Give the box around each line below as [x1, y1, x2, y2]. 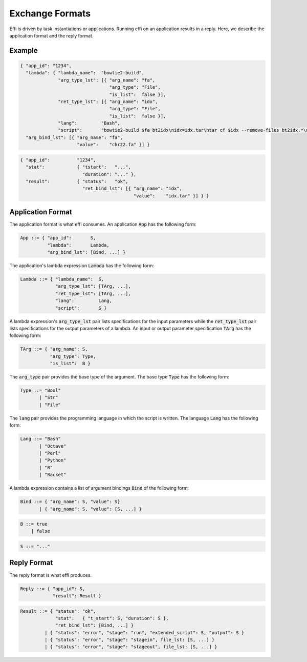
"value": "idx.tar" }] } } [133, 193, 209, 198]
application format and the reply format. [9, 32, 94, 38]
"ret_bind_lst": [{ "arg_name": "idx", [82, 186, 183, 192]
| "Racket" [39, 472, 67, 478]
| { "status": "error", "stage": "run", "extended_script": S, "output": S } [44, 630, 245, 635]
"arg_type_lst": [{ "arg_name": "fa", [58, 77, 156, 83]
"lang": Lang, [55, 298, 113, 304]
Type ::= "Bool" [20, 388, 61, 393]
